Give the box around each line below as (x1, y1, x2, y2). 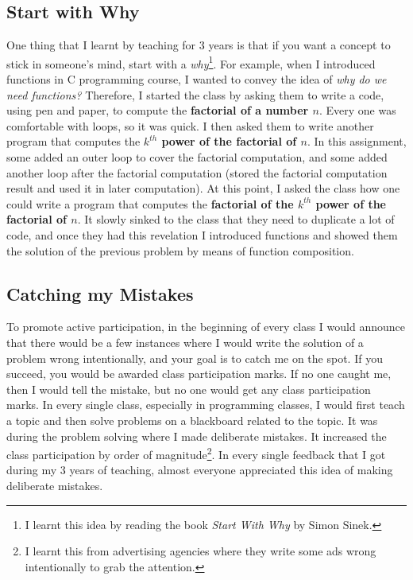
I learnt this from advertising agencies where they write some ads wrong (25, 543, 376, 559)
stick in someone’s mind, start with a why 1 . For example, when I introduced (6, 53, 376, 72)
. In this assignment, (307, 133, 407, 150)
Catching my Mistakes (6, 281, 194, 306)
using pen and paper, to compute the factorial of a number (6, 102, 309, 119)
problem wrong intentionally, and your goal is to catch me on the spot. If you (6, 349, 383, 366)
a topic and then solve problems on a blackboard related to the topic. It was (6, 411, 378, 428)
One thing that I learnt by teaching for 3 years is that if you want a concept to (6, 37, 391, 53)
